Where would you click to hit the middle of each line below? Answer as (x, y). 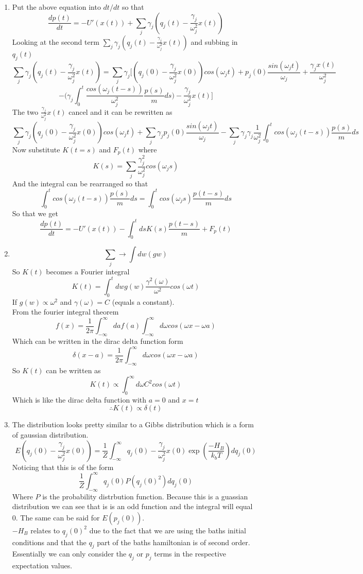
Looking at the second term (56, 41)
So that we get (35, 213)
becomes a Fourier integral (88, 271)
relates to (45, 530)
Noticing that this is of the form (63, 467)
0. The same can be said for (56, 517)
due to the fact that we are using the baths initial (168, 530)
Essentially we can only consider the (69, 554)
